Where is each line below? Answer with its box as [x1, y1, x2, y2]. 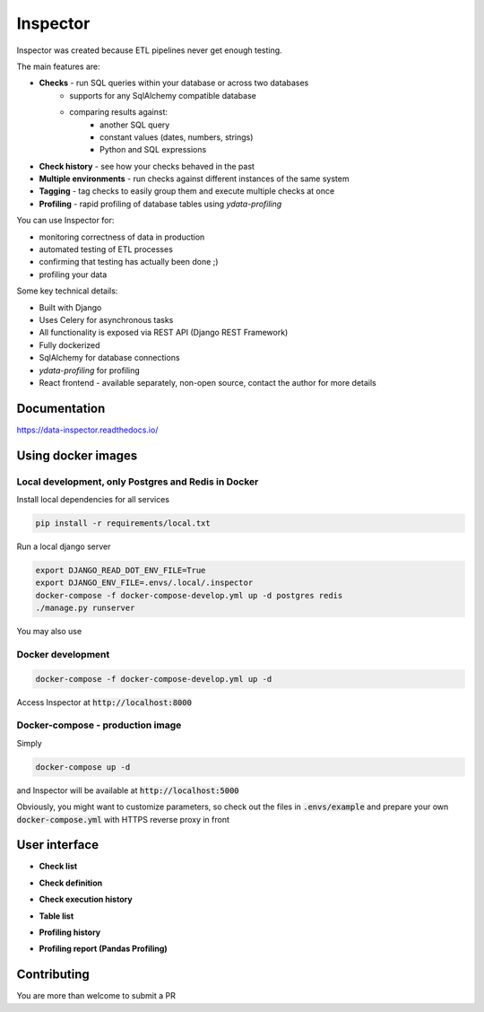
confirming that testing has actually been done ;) [39, 257, 219, 267]
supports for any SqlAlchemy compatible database [69, 90, 257, 100]
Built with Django [39, 301, 102, 313]
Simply [16, 737, 42, 748]
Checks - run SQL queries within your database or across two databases [39, 77, 309, 89]
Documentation [16, 400, 106, 416]
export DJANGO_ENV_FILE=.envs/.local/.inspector [35, 578, 254, 588]
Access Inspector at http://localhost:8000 [16, 696, 193, 708]
